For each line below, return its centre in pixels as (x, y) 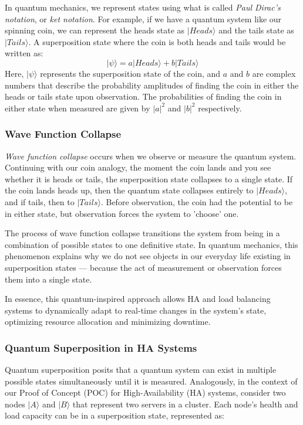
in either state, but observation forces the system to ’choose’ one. (122, 213)
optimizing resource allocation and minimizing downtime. (108, 322)
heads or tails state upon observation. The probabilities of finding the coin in (143, 96)
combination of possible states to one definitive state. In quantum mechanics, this (151, 244)
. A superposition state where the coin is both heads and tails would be (157, 41)
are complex (274, 73)
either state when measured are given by (78, 108)
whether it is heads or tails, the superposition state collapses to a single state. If (149, 178)
